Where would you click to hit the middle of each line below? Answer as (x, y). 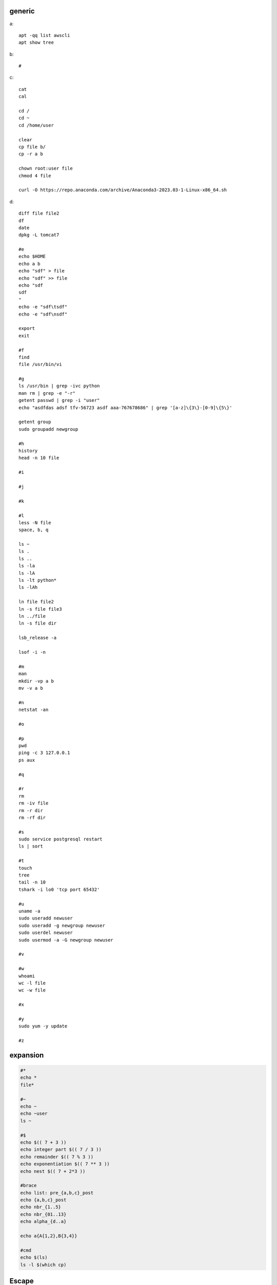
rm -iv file (34, 803)
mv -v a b (31, 688)
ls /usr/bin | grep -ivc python (59, 386)
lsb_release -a (38, 638)
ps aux (27, 760)
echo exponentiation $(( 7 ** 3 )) (65, 1164)
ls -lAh (28, 588)
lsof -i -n (32, 652)
